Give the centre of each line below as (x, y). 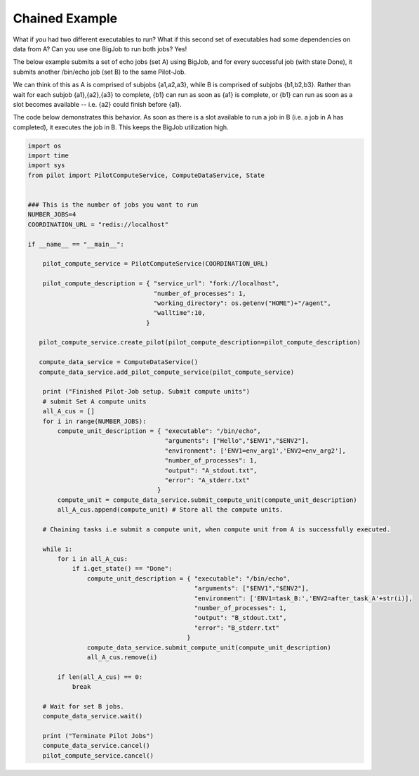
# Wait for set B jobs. (83, 706)
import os (45, 145)
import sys (46, 166)
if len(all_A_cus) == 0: (100, 677)
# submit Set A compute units (94, 401)
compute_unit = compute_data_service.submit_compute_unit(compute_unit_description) (207, 500)
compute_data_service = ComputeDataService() (119, 362)
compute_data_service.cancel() (96, 746)
